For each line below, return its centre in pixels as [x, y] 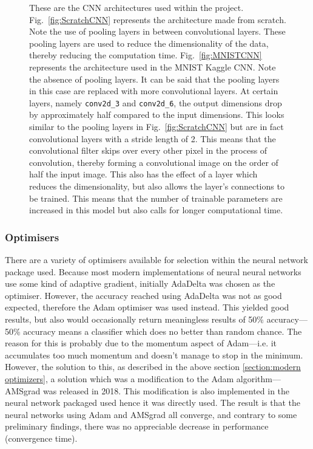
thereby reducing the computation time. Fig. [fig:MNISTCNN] [146, 55]
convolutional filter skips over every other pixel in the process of [148, 150]
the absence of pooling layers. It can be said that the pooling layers [154, 79]
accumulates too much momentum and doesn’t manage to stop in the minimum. [154, 355]
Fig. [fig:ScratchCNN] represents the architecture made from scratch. [158, 19]
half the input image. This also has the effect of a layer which [143, 174]
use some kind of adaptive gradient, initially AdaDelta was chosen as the [140, 283]
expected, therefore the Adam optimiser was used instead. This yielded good [147, 307]
